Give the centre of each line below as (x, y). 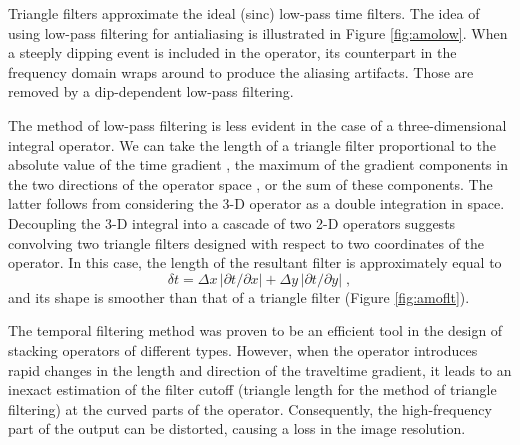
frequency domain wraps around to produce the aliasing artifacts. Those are (241, 71)
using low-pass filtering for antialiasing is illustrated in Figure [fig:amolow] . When (258, 32)
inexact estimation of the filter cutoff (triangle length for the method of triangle (252, 389)
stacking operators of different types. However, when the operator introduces (243, 349)
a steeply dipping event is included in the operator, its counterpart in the (232, 52)
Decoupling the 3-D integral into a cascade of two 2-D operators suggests (232, 222)
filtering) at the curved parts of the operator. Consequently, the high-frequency (250, 408)
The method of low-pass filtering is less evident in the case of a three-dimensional (257, 124)
